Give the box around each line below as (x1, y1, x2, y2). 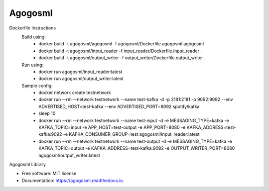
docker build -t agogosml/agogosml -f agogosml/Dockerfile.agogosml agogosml (38, 41, 204, 47)
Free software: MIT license (21, 171, 77, 177)
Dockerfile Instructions (9, 25, 56, 31)
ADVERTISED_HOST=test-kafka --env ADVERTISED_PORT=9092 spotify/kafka (38, 103, 200, 109)
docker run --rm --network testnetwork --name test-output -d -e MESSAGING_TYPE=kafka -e (38, 138, 232, 144)
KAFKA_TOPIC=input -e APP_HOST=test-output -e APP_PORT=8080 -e (38, 124, 186, 130)
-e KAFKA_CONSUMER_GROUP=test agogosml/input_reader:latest (63, 131, 200, 137)
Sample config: (21, 83, 53, 89)
